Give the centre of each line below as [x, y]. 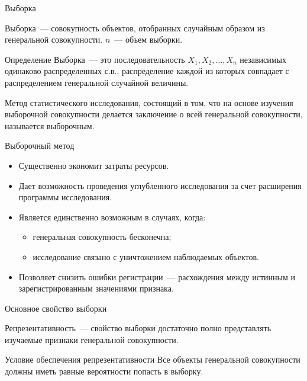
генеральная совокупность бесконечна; [102, 237]
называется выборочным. [50, 125]
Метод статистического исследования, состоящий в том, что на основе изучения [149, 102]
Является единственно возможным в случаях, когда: [112, 217]
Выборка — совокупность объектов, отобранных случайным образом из [135, 28]
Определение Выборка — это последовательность [95, 59]
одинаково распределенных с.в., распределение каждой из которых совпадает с [147, 71]
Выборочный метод [40, 145]
